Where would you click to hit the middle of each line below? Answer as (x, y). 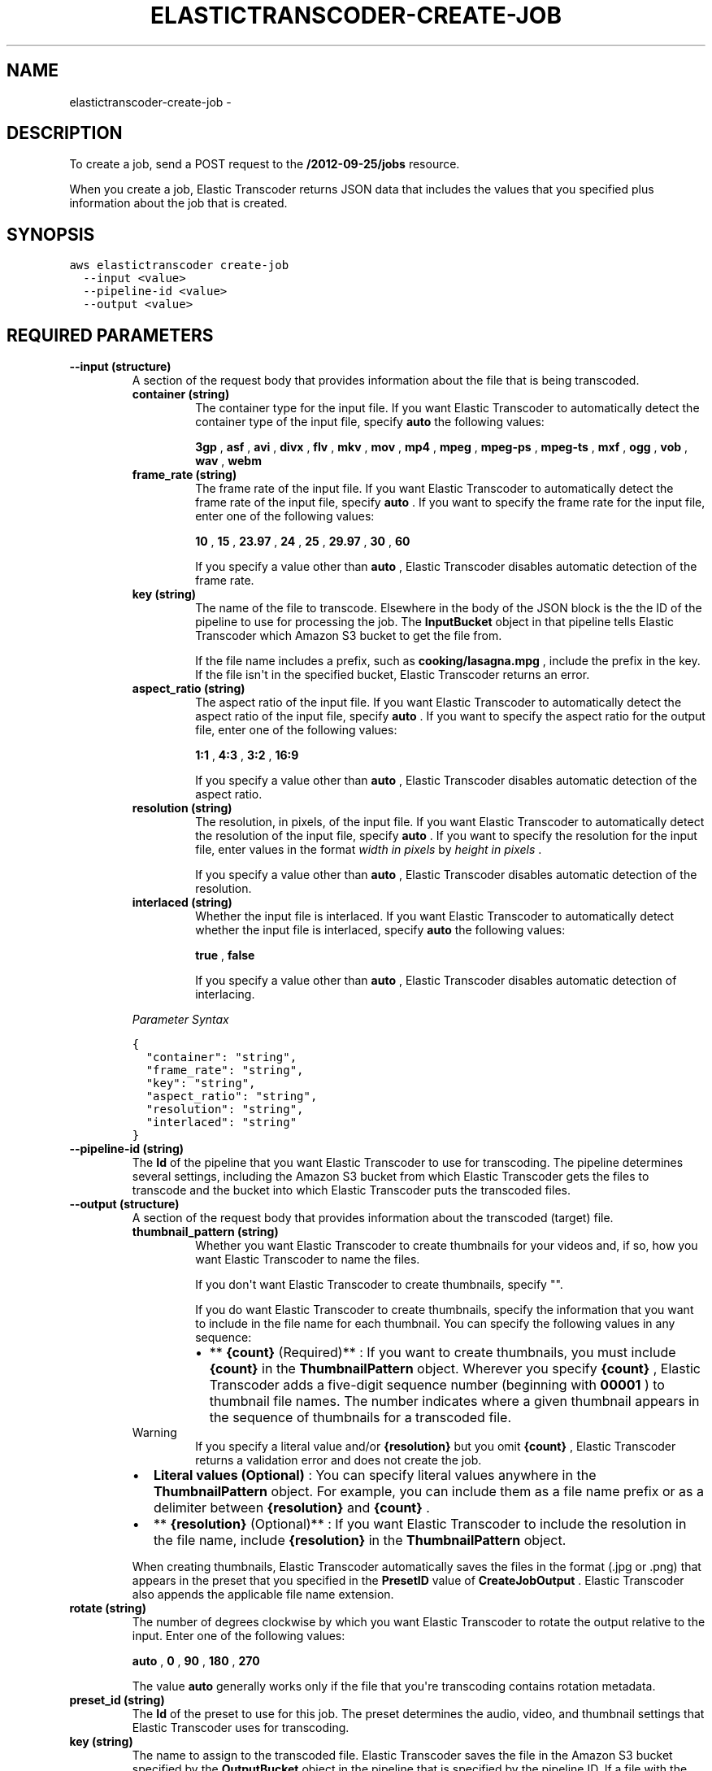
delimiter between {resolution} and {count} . (291, 1508)
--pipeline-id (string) (127, 1149)
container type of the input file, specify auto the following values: (370, 422)
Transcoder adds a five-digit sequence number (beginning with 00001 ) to (437, 1385)
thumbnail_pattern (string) (205, 1232)
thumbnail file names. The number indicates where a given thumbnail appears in (454, 1401)
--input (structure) (120, 367)
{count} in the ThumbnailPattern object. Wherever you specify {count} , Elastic (455, 1369)
